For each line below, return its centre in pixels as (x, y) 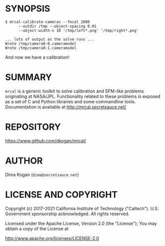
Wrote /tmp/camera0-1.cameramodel (41, 48)
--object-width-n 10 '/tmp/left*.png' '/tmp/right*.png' (79, 30)
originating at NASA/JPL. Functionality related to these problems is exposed (83, 96)
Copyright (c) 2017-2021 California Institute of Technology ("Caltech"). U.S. (82, 208)
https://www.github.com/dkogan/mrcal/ (46, 141)
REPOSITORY (33, 127)
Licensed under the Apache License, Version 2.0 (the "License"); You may (81, 223)
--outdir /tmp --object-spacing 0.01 (57, 26)
